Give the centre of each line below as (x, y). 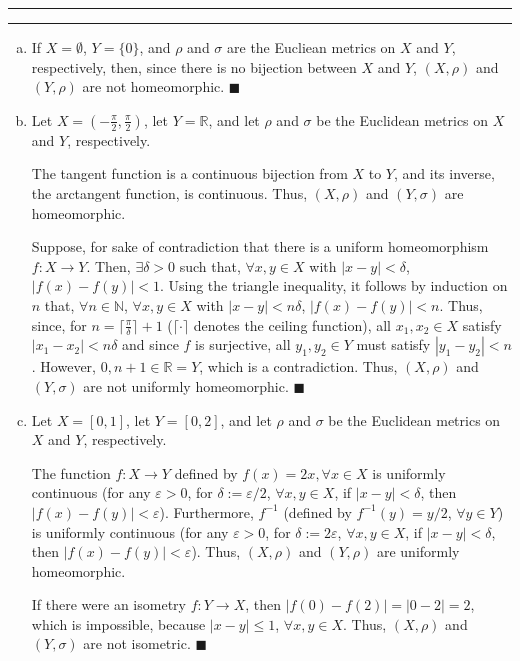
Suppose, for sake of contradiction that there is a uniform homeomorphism (260, 246)
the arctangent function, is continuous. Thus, (169, 192)
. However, (63, 366)
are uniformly (418, 551)
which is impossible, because (118, 623)
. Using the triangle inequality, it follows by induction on (333, 285)
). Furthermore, (206, 511)
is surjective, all (243, 344)
